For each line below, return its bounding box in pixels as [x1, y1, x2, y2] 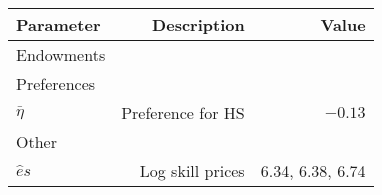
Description [152, 13, 245, 36]
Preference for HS [121, 101, 245, 124]
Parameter [16, 13, 101, 36]
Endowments [16, 43, 106, 66]
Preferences [16, 72, 96, 95]
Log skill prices [139, 159, 245, 182]
